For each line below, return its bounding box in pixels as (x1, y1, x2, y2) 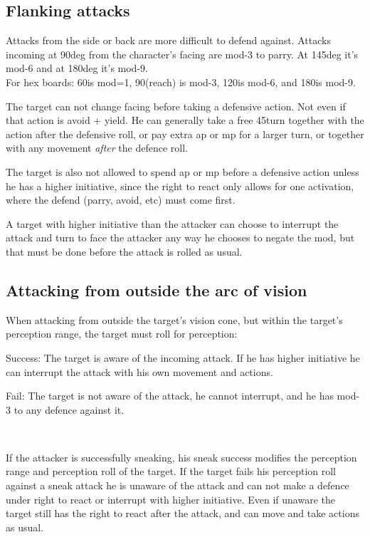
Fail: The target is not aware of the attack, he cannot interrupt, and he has (6, 388, 334, 403)
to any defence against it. (14, 402, 125, 417)
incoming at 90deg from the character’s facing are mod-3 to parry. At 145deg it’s (6, 46, 359, 61)
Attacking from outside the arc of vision (6, 278, 307, 301)
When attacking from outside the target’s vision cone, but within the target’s (6, 312, 343, 327)
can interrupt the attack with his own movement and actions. (6, 364, 273, 379)
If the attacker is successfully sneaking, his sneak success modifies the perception (6, 449, 357, 464)
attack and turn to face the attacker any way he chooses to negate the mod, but (6, 230, 355, 245)
